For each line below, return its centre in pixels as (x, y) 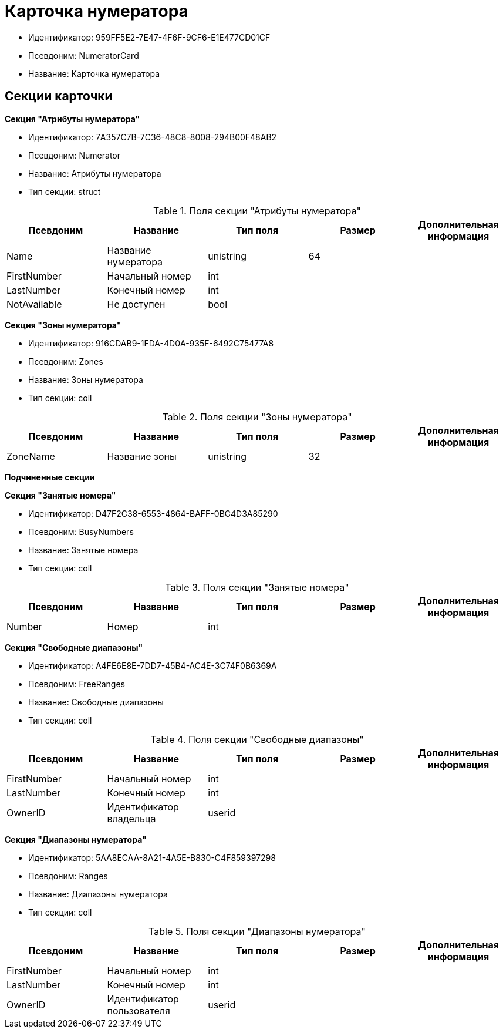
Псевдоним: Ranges (68, 876)
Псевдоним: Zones (66, 361)
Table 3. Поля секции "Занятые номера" (257, 587)
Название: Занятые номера (83, 550)
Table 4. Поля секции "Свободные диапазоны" (257, 739)
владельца (131, 818)
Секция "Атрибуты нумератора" (72, 119)
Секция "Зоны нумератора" (63, 325)
